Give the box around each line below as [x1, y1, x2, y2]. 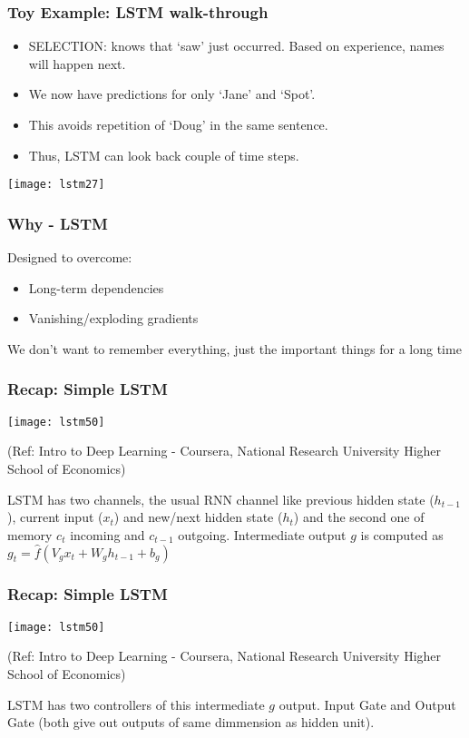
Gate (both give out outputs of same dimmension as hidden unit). [7, 713, 375, 732]
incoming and [70, 525, 145, 544]
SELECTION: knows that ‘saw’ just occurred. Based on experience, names [28, 36, 445, 55]
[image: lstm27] [7, 178, 105, 192]
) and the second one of [293, 507, 425, 526]
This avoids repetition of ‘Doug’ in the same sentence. [28, 115, 328, 133]
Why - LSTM [7, 212, 108, 234]
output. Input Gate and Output [278, 694, 456, 713]
